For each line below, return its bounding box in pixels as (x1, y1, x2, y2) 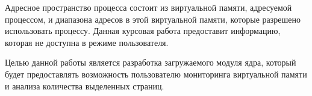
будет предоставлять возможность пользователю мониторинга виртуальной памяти (5, 67, 307, 80)
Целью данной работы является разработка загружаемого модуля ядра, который (5, 56, 296, 69)
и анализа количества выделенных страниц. (5, 79, 164, 92)
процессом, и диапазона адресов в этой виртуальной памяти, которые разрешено (5, 13, 301, 25)
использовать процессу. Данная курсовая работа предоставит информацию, (5, 24, 281, 37)
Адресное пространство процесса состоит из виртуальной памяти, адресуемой (5, 1, 292, 13)
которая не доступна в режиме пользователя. (5, 36, 169, 48)
